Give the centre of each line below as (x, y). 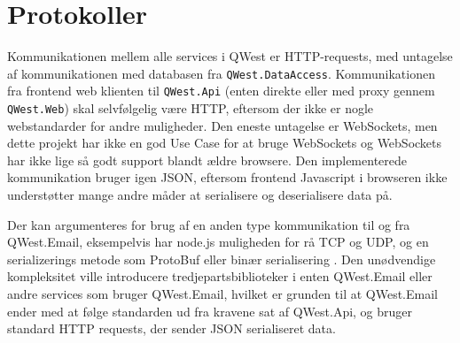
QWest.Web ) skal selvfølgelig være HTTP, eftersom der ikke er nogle (191, 108)
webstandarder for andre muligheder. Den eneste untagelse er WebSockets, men (222, 125)
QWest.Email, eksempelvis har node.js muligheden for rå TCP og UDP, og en (218, 242)
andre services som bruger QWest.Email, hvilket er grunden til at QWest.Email (222, 294)
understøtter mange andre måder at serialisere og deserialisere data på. (200, 195)
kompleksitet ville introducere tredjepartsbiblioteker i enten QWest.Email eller (220, 276)
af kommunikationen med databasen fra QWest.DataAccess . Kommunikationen (221, 73)
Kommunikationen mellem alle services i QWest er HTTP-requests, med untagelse (230, 56)
